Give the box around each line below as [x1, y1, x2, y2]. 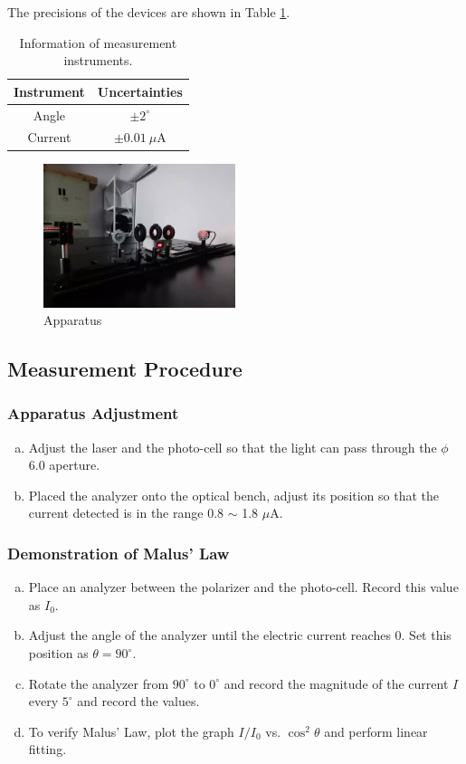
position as [28, 644, 89, 663]
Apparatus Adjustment [7, 402, 179, 425]
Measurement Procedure [7, 355, 243, 383]
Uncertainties [97, 81, 183, 100]
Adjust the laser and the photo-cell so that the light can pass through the [28, 437, 437, 456]
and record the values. [77, 692, 200, 711]
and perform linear [324, 721, 428, 740]
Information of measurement [19, 33, 177, 52]
